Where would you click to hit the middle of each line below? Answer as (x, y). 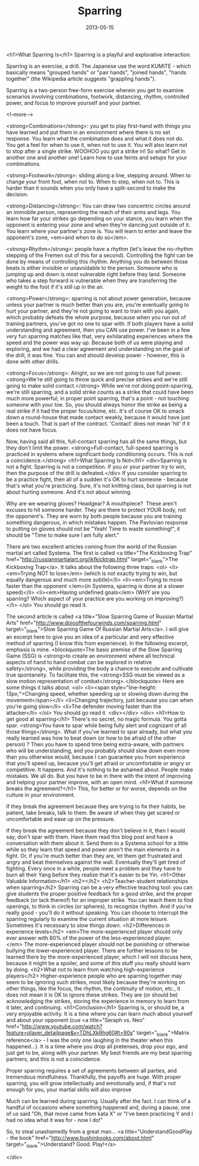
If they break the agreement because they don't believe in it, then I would (96, 830)
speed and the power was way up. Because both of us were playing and (94, 342)
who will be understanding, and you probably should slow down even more (98, 750)
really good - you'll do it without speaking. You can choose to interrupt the (97, 912)
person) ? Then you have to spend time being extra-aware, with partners (95, 744)
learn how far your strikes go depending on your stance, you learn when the (99, 218)
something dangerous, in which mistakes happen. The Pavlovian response (97, 522)
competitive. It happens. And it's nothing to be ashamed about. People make (99, 769)
